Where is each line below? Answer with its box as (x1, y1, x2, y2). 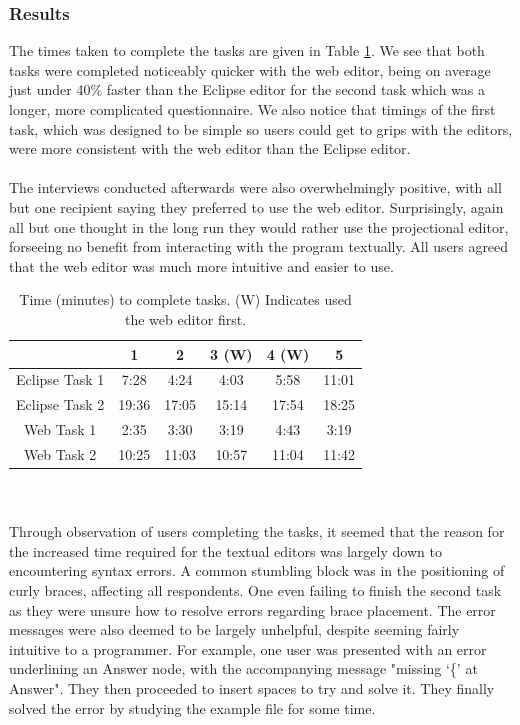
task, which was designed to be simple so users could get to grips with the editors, (9, 118, 513, 139)
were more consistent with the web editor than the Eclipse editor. (9, 138, 411, 159)
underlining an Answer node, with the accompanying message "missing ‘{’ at (9, 658, 478, 679)
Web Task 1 (23, 419, 97, 440)
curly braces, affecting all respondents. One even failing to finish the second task (9, 579, 502, 600)
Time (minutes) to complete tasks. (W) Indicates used (19, 289, 352, 310)
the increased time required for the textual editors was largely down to (9, 540, 442, 561)
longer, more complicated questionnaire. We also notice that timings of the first (9, 99, 496, 119)
